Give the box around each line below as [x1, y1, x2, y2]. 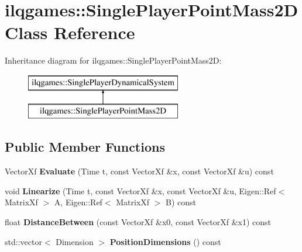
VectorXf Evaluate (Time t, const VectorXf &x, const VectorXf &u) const [5, 165, 274, 177]
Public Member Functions [5, 138, 165, 156]
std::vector [5, 235, 42, 247]
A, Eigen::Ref [54, 196, 102, 208]
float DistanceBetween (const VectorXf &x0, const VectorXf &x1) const [5, 216, 272, 228]
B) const [166, 196, 197, 208]
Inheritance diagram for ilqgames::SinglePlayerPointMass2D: [5, 54, 222, 66]
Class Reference [5, 20, 135, 44]
